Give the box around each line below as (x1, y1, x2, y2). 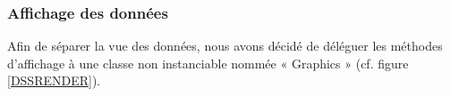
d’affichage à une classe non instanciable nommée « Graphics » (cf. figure (7, 53, 409, 72)
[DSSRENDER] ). (7, 71, 101, 90)
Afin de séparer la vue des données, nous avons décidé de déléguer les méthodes (7, 36, 443, 55)
